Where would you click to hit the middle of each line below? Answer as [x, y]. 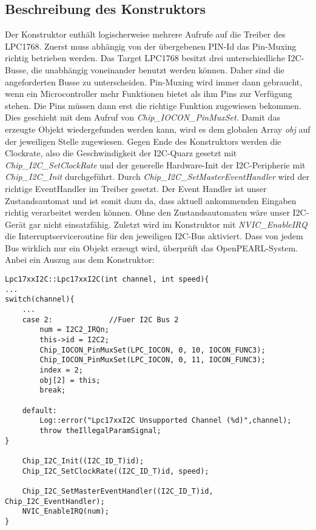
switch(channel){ [40, 300]
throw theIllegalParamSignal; [100, 430]
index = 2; [61, 370]
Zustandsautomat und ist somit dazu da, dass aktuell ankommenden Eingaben [151, 200]
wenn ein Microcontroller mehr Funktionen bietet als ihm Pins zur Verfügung [149, 94]
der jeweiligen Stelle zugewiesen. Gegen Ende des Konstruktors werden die [143, 141]
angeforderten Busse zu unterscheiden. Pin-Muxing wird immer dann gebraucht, [154, 81]
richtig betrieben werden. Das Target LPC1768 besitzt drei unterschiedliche [145, 58]
